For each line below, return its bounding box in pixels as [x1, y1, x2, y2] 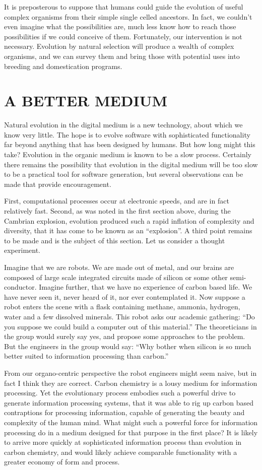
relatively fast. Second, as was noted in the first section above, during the [4, 206, 231, 216]
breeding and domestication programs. [4, 60, 122, 71]
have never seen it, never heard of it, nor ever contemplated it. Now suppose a [4, 291, 245, 302]
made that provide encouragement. [4, 178, 111, 189]
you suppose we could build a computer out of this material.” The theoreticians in [4, 321, 257, 331]
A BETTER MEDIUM [4, 90, 167, 111]
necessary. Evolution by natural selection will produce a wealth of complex [4, 41, 234, 51]
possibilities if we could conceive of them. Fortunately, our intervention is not [4, 31, 242, 41]
